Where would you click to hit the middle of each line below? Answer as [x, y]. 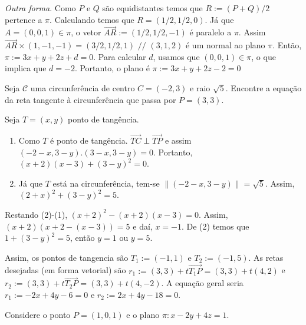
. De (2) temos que [215, 226]
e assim [178, 140]
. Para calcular [120, 56]
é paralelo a [210, 32]
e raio [200, 88]
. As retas [266, 257]
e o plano [143, 314]
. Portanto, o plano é [112, 68]
